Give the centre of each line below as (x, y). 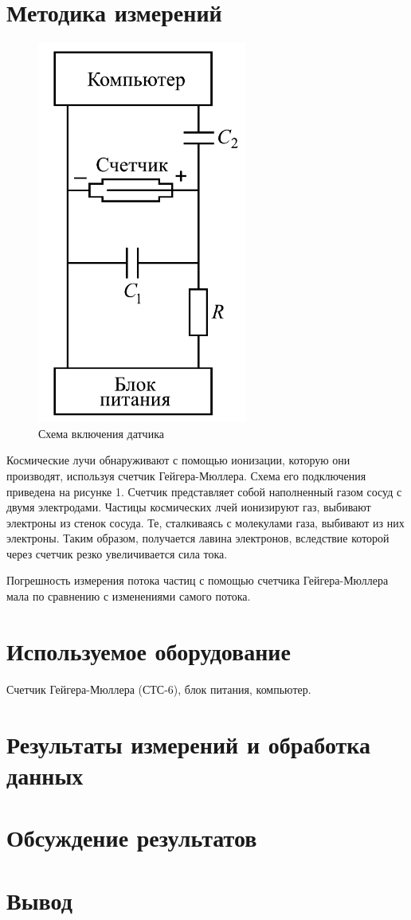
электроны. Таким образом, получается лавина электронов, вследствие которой (198, 538)
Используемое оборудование (149, 650)
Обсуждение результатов (132, 838)
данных (45, 775)
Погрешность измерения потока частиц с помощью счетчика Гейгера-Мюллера (198, 580)
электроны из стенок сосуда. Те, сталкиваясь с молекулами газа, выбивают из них (205, 522)
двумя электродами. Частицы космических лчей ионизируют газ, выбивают (189, 507)
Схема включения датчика (101, 433)
